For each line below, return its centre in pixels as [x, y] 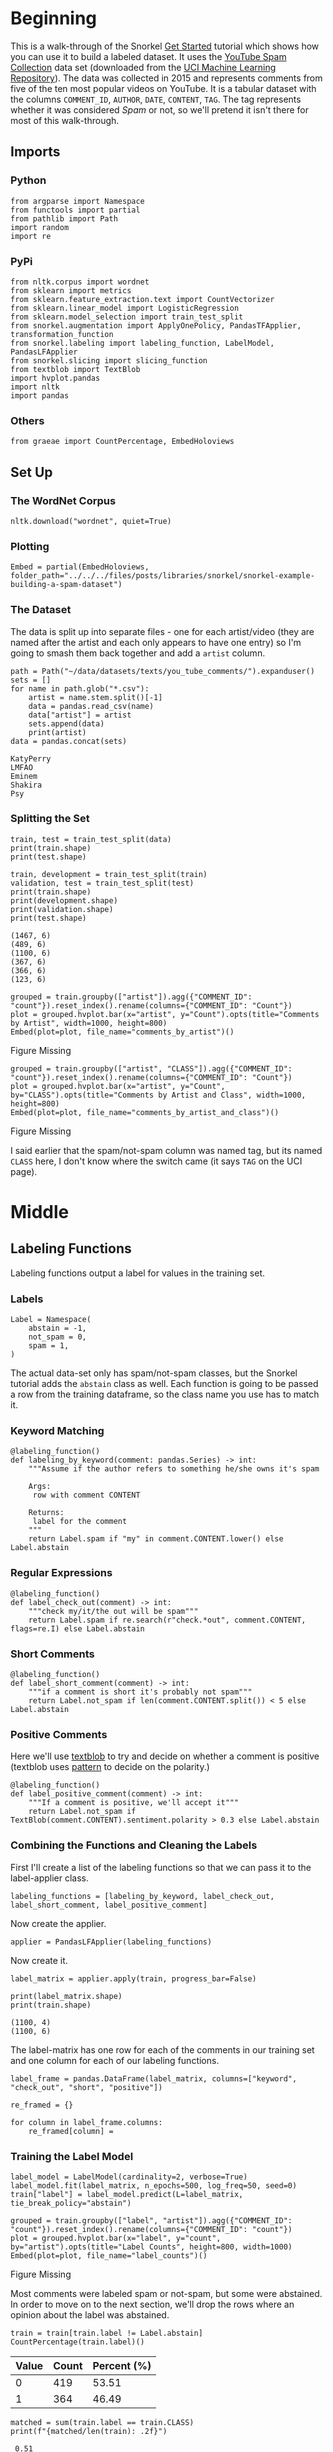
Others [27, 420]
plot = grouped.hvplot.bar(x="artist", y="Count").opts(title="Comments [165, 1014]
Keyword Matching [57, 1431]
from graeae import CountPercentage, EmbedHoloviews [122, 442]
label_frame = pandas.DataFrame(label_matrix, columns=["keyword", [154, 2078]
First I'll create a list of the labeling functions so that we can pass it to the [161, 1867]
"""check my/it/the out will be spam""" [113, 1611]
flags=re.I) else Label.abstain [77, 1628]
